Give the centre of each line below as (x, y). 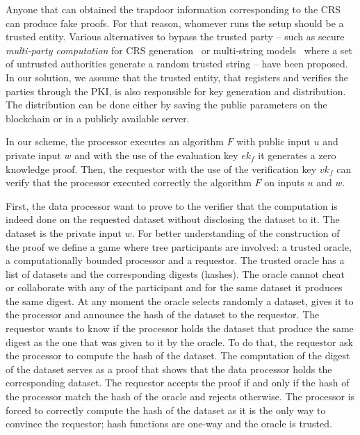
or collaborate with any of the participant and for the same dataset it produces (174, 287)
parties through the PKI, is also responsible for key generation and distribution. (176, 91)
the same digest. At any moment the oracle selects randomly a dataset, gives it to (180, 301)
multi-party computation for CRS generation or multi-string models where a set (179, 50)
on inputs (284, 182)
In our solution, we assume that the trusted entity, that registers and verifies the (177, 77)
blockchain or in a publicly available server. (98, 118)
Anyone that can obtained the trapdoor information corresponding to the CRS (173, 9)
